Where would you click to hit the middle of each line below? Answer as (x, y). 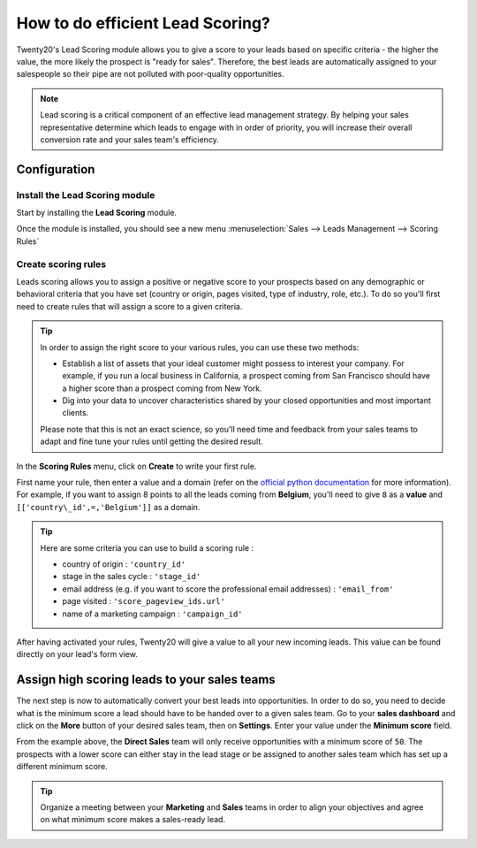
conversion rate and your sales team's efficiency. (130, 139)
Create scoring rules (61, 264)
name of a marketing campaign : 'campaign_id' (152, 614)
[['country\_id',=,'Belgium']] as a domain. (108, 507)
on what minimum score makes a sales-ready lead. (132, 820)
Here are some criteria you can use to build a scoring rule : (147, 547)
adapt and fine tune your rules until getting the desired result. (152, 441)
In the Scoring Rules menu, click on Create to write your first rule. (136, 466)
